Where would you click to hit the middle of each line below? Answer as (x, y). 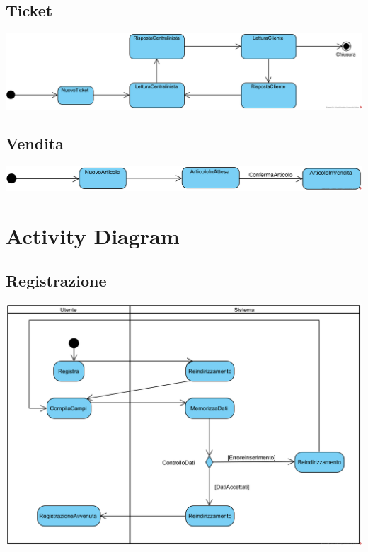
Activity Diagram (93, 235)
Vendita (35, 143)
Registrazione (56, 281)
